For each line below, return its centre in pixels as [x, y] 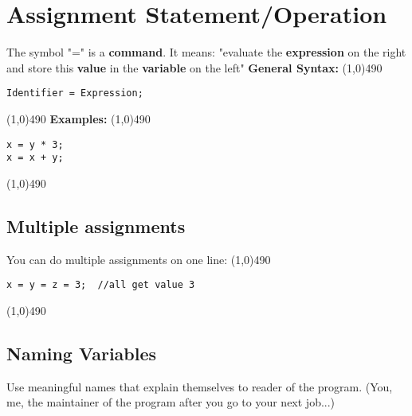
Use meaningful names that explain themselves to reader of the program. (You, [200, 386]
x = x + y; [35, 158]
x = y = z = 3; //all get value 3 [101, 285]
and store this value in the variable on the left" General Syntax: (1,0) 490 [194, 67]
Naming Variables [82, 353]
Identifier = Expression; [75, 93]
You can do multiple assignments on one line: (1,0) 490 [139, 259]
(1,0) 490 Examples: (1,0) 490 [78, 118]
